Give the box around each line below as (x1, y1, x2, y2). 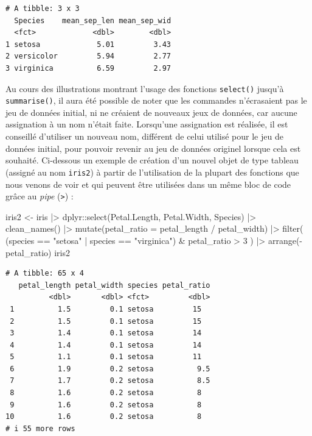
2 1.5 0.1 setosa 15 (10, 316, 202, 326)
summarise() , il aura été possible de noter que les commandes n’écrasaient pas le (5, 94, 307, 107)
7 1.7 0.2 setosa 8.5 (10, 376, 210, 385)
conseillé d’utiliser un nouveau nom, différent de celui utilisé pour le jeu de (5, 130, 283, 143)
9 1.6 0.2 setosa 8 (10, 400, 202, 409)
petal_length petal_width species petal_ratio (18, 281, 210, 290)
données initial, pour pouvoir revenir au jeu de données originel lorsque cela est (5, 141, 301, 154)
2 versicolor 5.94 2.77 (5, 52, 172, 61)
